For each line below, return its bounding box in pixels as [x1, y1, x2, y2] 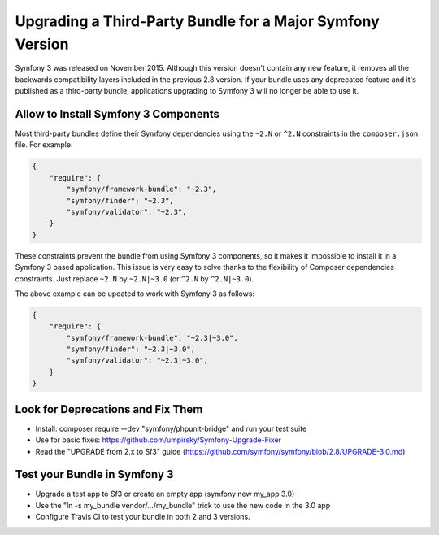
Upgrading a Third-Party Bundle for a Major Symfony [15, 12, 380, 30]
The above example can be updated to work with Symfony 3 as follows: [15, 289, 255, 298]
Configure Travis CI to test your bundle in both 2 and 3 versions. [35, 512, 251, 522]
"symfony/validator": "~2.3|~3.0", [66, 356, 209, 365]
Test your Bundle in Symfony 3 [15, 468, 174, 481]
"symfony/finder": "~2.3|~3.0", [66, 345, 195, 354]
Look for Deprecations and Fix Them [15, 402, 203, 416]
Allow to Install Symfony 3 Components [15, 107, 219, 121]
